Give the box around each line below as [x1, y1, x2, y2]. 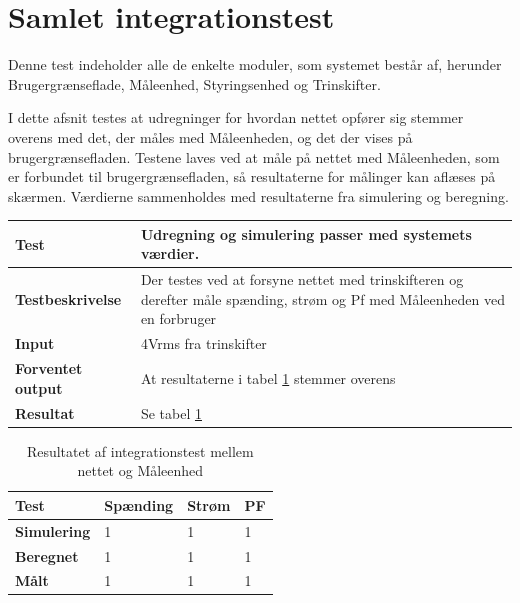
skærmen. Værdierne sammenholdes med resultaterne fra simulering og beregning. [8, 185, 509, 206]
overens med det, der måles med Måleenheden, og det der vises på [8, 126, 413, 147]
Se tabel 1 [140, 402, 202, 423]
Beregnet [15, 545, 79, 566]
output [15, 377, 63, 398]
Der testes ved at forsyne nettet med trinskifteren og [140, 269, 464, 290]
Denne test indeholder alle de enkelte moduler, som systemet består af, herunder [8, 54, 502, 75]
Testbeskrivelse [15, 288, 122, 309]
